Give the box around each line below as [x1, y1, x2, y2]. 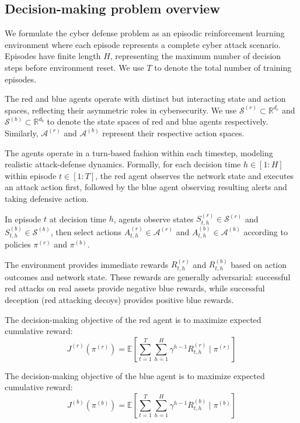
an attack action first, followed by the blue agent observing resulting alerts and [5, 181, 287, 193]
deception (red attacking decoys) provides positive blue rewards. [5, 294, 234, 305]
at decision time [49, 212, 106, 225]
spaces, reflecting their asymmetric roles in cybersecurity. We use [5, 104, 237, 116]
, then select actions [50, 225, 122, 238]
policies [5, 238, 31, 250]
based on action [231, 258, 287, 270]
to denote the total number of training [154, 61, 292, 73]
